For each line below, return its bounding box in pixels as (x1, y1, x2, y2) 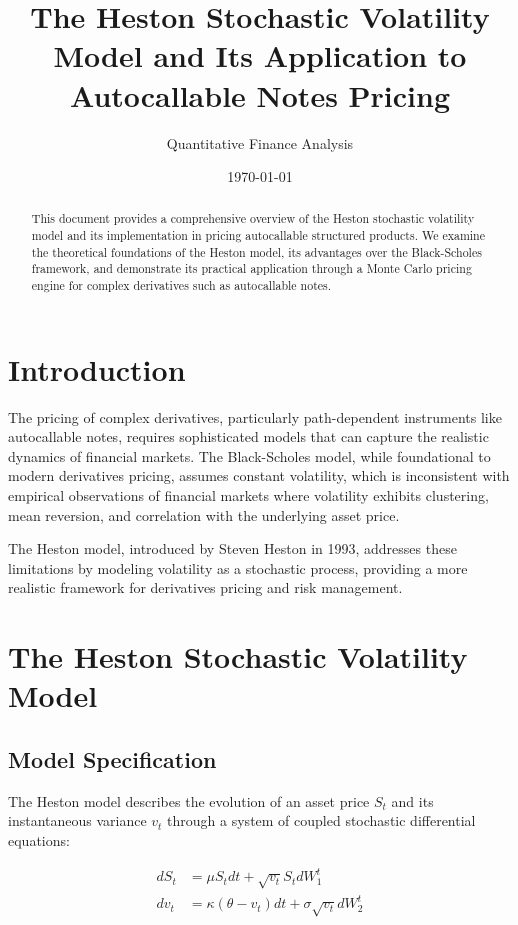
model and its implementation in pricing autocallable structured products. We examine (31, 227, 485, 244)
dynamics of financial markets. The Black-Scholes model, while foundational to (8, 445, 491, 466)
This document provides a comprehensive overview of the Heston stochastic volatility (31, 210, 475, 227)
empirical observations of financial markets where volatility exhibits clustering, (8, 485, 489, 506)
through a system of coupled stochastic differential (167, 810, 476, 831)
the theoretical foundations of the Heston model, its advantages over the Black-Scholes (31, 243, 482, 260)
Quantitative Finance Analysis (166, 132, 354, 153)
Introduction (8, 348, 186, 389)
